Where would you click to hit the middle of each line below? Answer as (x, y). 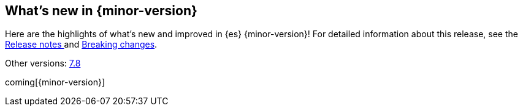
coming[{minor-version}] (55, 82)
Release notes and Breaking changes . (81, 45)
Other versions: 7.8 (43, 63)
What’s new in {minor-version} (101, 11)
